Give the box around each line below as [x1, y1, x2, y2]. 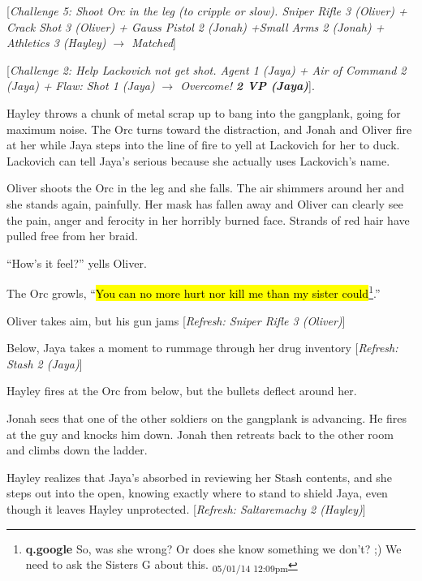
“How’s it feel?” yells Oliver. [6, 254, 147, 271]
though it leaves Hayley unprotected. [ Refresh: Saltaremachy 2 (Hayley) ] [6, 500, 366, 517]
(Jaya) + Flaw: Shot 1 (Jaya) [6, 77, 155, 94]
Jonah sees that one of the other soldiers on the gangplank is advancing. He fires [6, 409, 407, 426]
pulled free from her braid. [6, 227, 138, 244]
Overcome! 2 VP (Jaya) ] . [180, 77, 315, 94]
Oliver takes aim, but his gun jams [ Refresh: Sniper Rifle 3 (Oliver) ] [6, 312, 346, 329]
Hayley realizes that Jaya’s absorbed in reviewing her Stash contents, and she [6, 468, 392, 485]
